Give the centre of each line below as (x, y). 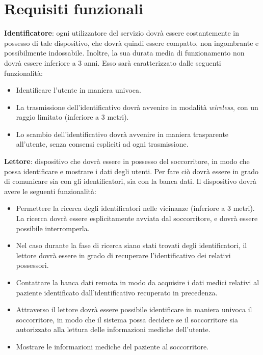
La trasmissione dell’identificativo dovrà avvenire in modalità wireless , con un (137, 107)
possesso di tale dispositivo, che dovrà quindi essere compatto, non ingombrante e (131, 43)
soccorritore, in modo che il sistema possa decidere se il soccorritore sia (127, 319)
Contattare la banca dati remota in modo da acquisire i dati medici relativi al (138, 282)
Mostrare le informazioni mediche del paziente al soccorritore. (112, 346)
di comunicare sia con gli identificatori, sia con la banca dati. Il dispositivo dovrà (130, 181)
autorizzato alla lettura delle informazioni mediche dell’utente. (113, 329)
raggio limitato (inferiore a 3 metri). (72, 117)
